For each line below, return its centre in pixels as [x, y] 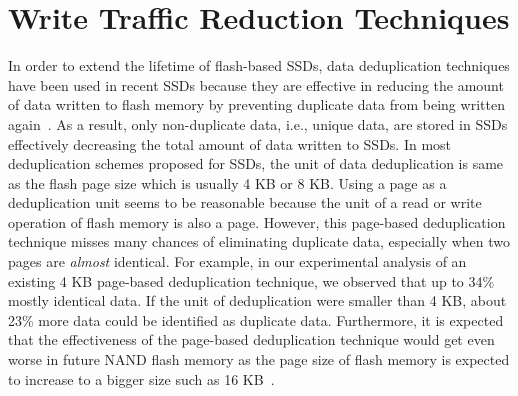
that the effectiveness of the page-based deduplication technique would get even [251, 339]
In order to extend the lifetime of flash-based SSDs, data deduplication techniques [259, 65]
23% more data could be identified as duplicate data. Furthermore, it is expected [256, 319]
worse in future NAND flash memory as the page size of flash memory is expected [259, 359]
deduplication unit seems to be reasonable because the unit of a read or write [245, 202]
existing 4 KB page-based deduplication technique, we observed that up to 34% [251, 280]
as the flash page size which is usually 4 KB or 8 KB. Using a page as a [227, 182]
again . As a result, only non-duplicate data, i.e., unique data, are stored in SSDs [258, 123]
